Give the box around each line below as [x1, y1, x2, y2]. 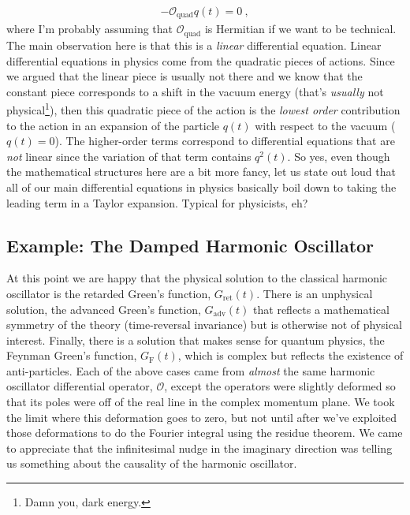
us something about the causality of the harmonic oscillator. [6, 455, 297, 472]
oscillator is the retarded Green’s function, [6, 285, 211, 301]
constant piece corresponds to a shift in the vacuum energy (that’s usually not [6, 83, 384, 99]
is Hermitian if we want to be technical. [204, 21, 397, 37]
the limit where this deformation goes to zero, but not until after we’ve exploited [6, 409, 397, 425]
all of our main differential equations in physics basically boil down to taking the [6, 178, 397, 195]
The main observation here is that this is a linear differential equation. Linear [6, 36, 382, 53]
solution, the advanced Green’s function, [6, 300, 201, 317]
